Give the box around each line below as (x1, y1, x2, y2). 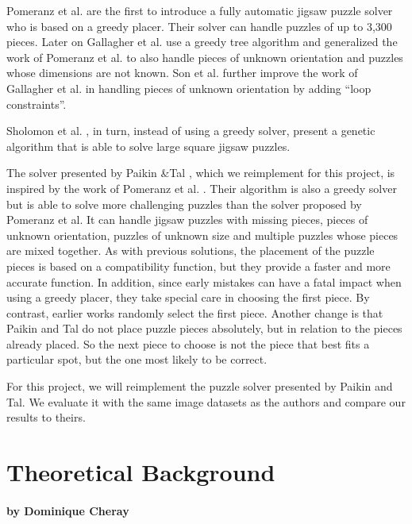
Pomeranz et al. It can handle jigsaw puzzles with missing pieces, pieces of (6, 211, 368, 228)
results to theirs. (6, 409, 86, 426)
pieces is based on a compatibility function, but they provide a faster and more (6, 257, 391, 274)
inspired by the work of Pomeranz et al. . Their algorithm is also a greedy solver (6, 179, 397, 196)
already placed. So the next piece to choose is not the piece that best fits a (6, 335, 370, 352)
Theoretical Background (6, 456, 275, 488)
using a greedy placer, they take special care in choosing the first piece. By (6, 289, 370, 306)
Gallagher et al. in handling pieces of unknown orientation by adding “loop (6, 79, 372, 96)
